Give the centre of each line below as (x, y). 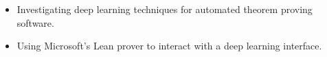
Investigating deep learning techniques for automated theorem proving (165, 9)
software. (35, 22)
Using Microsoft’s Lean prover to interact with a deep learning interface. (169, 46)
